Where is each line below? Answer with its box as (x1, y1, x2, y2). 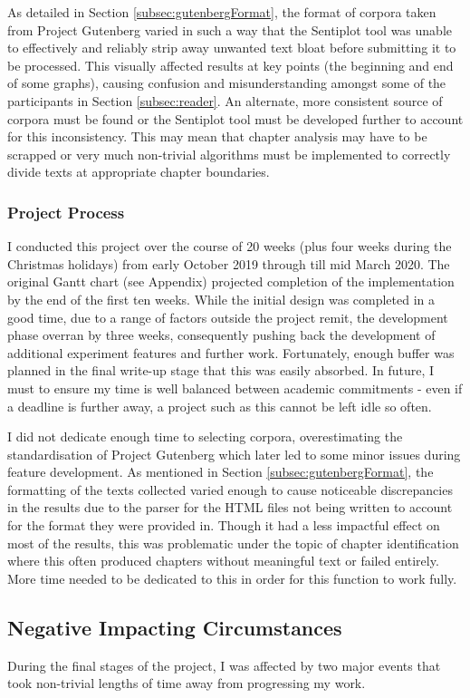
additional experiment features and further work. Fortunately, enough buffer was (7, 343, 455, 362)
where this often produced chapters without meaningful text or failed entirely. (7, 551, 439, 570)
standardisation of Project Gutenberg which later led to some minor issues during (7, 444, 461, 463)
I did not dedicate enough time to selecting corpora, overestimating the (7, 427, 403, 446)
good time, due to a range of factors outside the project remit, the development (7, 307, 448, 326)
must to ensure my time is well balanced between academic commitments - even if (7, 378, 463, 397)
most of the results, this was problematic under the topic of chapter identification (7, 533, 459, 552)
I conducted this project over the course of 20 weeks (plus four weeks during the (7, 237, 452, 256)
